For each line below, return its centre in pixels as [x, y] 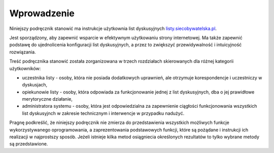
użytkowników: [25, 68]
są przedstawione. [29, 144]
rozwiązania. [23, 52]
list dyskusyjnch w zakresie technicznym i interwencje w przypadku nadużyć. [103, 113]
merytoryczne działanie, [47, 99]
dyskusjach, [35, 85]
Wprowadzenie [42, 13]
